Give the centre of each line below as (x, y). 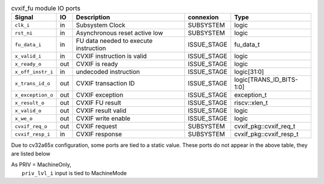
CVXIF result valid (101, 111)
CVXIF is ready (97, 64)
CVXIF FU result (98, 103)
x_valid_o (28, 111)
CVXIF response (99, 134)
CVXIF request (96, 127)
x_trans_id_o (32, 83)
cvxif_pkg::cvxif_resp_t (266, 134)
